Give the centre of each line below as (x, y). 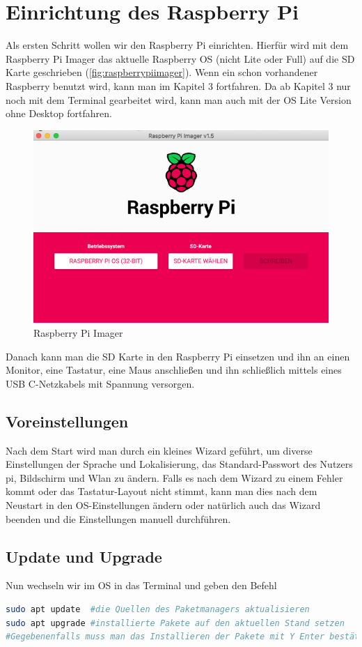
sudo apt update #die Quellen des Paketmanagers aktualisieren (158, 609)
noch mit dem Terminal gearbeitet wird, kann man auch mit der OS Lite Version (179, 99)
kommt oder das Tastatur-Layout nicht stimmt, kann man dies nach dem (162, 491)
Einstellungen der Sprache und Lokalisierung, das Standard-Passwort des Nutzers (179, 464)
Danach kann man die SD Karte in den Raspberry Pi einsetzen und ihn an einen (178, 356)
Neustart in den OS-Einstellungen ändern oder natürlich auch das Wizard (163, 504)
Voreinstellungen (67, 421)
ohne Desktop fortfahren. (59, 113)
